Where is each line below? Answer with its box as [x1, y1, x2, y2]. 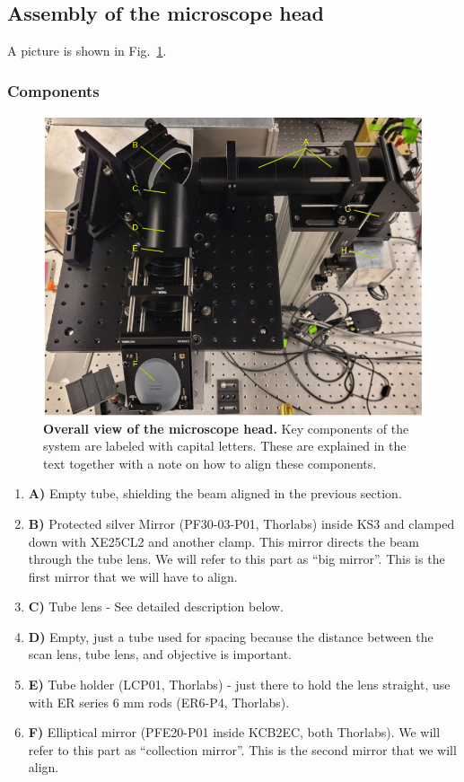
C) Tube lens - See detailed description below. [28, 597, 284, 616]
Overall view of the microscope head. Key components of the [43, 418, 409, 437]
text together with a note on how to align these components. [43, 453, 377, 472]
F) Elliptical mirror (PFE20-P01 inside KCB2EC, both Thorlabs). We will [28, 723, 441, 742]
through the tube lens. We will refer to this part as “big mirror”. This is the [28, 549, 445, 568]
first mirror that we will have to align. [28, 567, 238, 585]
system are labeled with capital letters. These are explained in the [43, 436, 407, 455]
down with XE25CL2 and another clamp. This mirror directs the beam [28, 532, 419, 550]
